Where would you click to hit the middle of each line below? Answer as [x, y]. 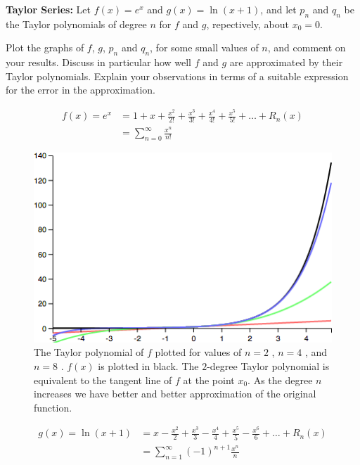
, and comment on [307, 47]
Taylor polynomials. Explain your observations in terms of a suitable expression [177, 76]
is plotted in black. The [148, 365]
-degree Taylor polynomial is [268, 365]
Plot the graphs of [45, 47]
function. [53, 407]
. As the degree [280, 380]
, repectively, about [247, 24]
